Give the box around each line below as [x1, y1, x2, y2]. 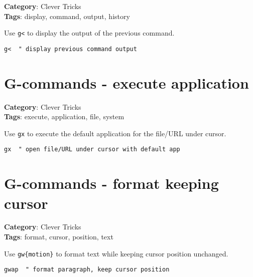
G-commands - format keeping [4, 173, 219, 193]
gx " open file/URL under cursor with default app [4, 146, 180, 153]
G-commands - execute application [4, 72, 249, 93]
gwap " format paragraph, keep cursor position [4, 266, 170, 273]
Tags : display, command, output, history [4, 11, 130, 21]
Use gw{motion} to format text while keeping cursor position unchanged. [4, 248, 228, 258]
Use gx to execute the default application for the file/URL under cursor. [4, 128, 226, 138]
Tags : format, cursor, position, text [4, 231, 113, 242]
